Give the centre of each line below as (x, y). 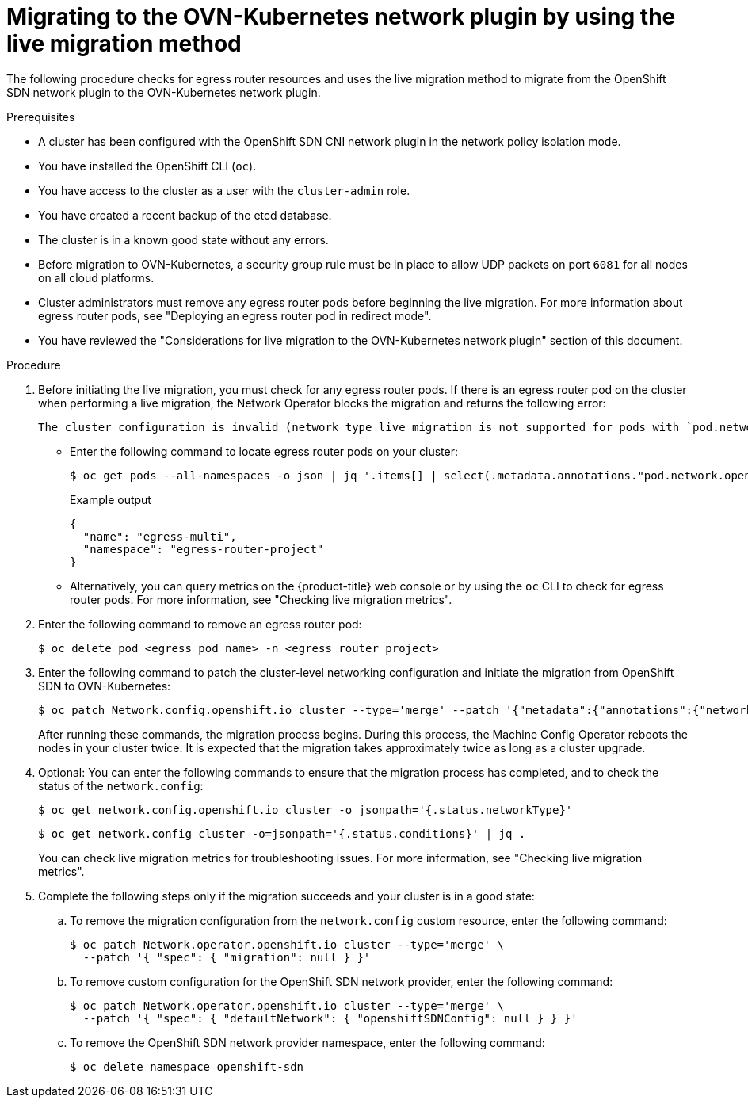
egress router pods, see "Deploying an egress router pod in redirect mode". (235, 315)
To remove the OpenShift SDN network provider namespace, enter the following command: (307, 1042)
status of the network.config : (121, 785)
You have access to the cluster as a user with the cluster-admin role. (224, 190)
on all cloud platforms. (96, 277)
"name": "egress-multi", (160, 536)
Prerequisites (41, 117)
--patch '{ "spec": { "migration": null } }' (227, 957)
